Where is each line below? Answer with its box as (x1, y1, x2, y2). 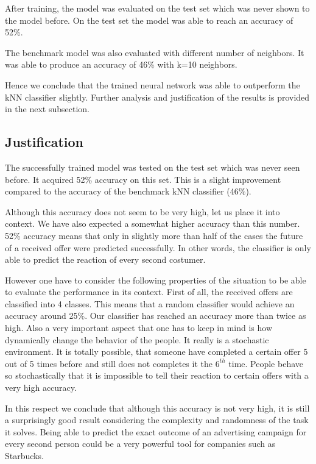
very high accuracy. (5, 381, 77, 394)
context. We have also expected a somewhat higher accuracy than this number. (5, 217, 300, 230)
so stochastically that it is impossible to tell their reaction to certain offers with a (5, 369, 309, 382)
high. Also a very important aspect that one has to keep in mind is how (5, 321, 273, 334)
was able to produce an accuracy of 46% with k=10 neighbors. (5, 58, 237, 71)
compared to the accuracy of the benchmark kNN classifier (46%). (5, 185, 251, 198)
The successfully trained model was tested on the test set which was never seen (5, 160, 300, 173)
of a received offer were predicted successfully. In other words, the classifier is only (5, 241, 311, 254)
